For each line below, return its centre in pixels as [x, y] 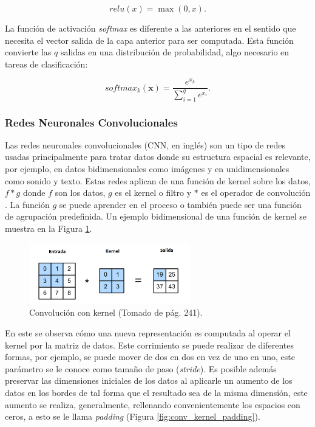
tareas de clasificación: [46, 64]
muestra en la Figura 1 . [49, 228]
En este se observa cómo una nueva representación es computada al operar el [148, 333]
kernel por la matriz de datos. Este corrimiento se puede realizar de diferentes [149, 345]
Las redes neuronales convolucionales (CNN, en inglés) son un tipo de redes [145, 144]
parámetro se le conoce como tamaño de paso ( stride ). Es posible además [141, 368]
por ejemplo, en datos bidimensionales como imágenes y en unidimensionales [147, 169]
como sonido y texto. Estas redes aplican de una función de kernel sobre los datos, [158, 180]
